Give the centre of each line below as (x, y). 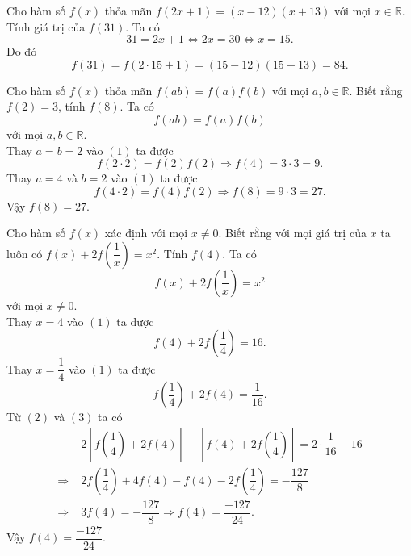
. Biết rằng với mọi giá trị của (292, 233)
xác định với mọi (146, 233)
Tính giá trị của (46, 26)
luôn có (25, 253)
